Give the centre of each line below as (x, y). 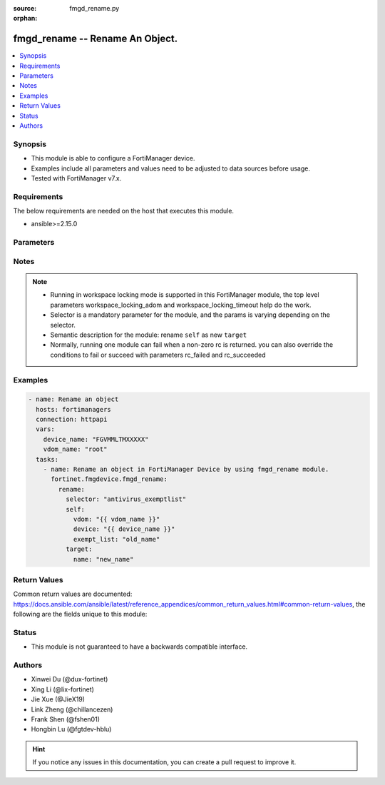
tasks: (47, 459)
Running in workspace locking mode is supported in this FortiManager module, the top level (185, 295)
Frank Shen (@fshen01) (65, 719)
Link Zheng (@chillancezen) (72, 709)
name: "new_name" (103, 559)
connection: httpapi (72, 420)
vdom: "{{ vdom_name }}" (117, 519)
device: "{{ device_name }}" (124, 529)
